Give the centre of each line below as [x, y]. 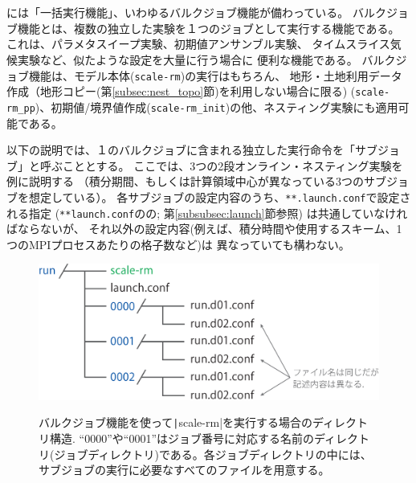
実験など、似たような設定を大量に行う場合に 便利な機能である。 [188, 59]
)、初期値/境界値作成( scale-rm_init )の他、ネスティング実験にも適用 [216, 106]
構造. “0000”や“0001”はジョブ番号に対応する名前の [181, 438]
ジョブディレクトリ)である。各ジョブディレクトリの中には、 [213, 454]
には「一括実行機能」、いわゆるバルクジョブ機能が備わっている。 [178, 12]
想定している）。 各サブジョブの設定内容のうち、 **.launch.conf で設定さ [220, 196]
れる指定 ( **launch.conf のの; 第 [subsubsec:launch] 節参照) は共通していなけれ [207, 213]
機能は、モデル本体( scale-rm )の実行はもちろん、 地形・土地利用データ [215, 75]
